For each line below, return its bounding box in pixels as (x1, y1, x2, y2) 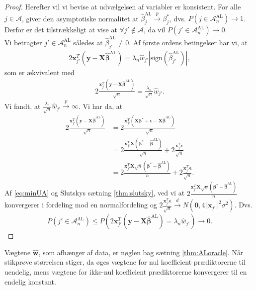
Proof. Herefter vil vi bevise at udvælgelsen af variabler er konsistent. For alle (4, 1, 241, 11)
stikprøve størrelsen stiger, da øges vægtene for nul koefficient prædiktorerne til (4, 257, 246, 267)
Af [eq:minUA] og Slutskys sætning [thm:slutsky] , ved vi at (4, 188, 185, 198)
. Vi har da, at (78, 100, 123, 111)
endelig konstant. (4, 276, 56, 287)
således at (73, 37, 103, 47)
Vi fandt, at (4, 100, 41, 111)
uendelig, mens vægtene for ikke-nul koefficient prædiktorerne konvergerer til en (4, 267, 247, 277)
